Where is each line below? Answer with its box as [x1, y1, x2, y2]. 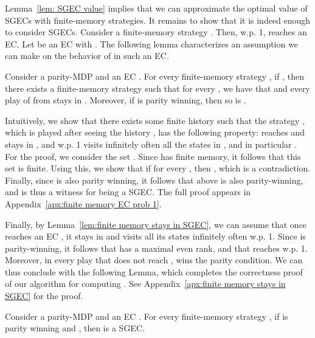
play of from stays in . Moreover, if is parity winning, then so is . [5, 94, 246, 106]
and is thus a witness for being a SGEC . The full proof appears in [5, 185, 251, 198]
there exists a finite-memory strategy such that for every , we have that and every [5, 81, 310, 94]
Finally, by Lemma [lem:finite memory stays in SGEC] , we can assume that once [5, 218, 307, 230]
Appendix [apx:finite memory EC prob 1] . [5, 197, 162, 210]
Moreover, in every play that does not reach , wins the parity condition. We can [5, 253, 303, 266]
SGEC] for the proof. [5, 289, 83, 302]
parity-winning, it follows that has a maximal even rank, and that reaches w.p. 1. [5, 241, 308, 254]
